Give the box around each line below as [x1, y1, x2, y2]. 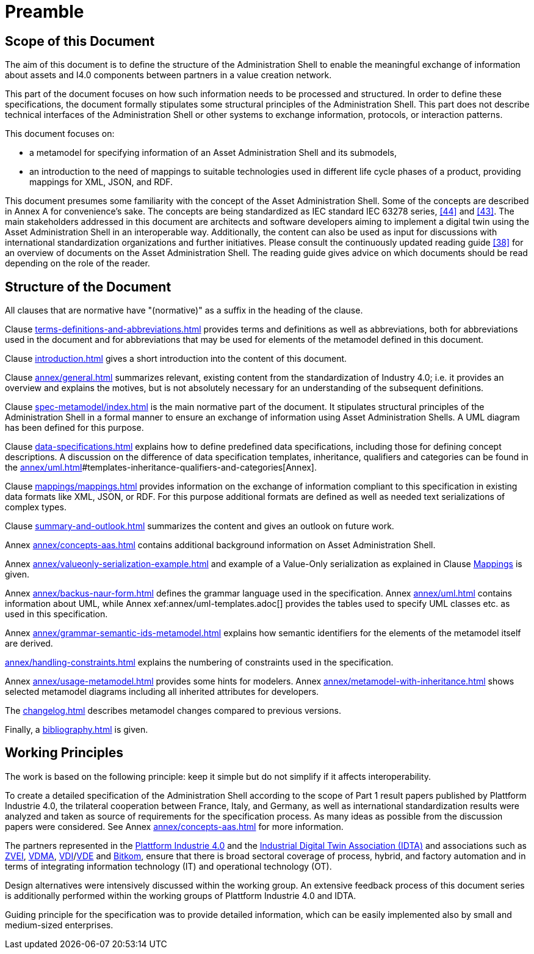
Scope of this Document [5, 33, 155, 49]
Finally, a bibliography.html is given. [5, 724, 148, 735]
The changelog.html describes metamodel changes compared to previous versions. [5, 705, 341, 716]
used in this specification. [5, 609, 108, 620]
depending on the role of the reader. [5, 258, 150, 269]
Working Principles [5, 745, 123, 761]
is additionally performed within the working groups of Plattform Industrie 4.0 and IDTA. [5, 890, 356, 901]
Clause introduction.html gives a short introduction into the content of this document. [5, 353, 347, 364]
